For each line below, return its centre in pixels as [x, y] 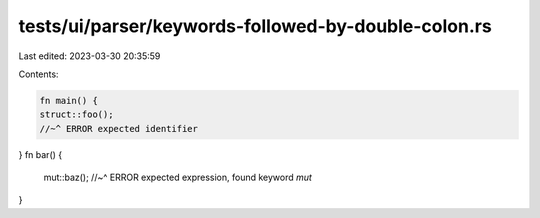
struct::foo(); [76, 114]
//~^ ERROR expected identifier [119, 128]
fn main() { [69, 100]
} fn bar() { [40, 154]
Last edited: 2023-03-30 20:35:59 [89, 56]
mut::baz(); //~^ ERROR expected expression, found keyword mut [177, 177]
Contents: [38, 74]
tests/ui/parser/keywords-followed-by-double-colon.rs [255, 26]
